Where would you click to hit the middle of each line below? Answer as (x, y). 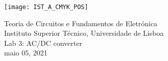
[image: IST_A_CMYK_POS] (46, 7)
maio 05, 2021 (26, 53)
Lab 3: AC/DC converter (43, 43)
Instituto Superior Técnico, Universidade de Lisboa (84, 33)
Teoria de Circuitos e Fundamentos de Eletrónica (81, 23)
